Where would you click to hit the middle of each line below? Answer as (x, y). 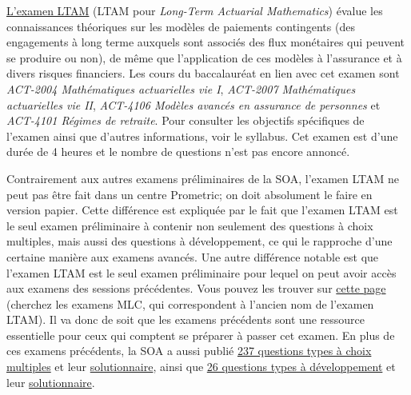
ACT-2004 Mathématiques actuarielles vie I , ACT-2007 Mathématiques (181, 88)
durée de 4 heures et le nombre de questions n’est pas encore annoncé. (178, 152)
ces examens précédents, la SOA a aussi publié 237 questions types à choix (189, 351)
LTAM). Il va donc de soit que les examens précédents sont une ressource (186, 319)
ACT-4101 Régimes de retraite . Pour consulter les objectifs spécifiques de (186, 120)
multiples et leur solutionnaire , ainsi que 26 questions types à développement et (201, 367)
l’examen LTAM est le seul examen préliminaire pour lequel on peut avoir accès (202, 272)
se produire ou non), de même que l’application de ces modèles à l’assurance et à (204, 57)
